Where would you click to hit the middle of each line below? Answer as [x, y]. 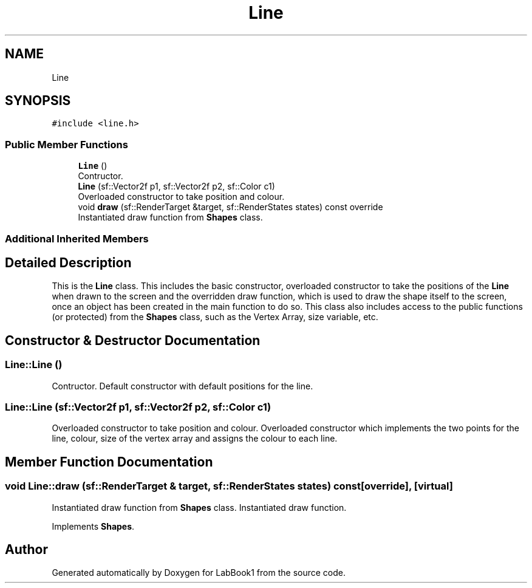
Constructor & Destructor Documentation [133, 340]
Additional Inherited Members [77, 238]
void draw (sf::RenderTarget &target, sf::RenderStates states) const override [230, 207]
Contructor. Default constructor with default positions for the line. [182, 386]
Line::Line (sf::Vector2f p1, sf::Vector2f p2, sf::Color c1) [138, 407]
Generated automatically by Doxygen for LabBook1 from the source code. [199, 573]
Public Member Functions [66, 144]
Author [26, 550]
